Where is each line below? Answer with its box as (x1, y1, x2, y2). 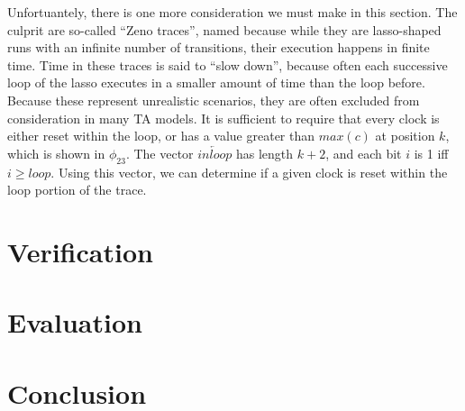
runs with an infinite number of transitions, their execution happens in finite (7, 38, 430, 57)
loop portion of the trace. (7, 180, 147, 199)
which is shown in (7, 143, 105, 162)
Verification (7, 233, 153, 269)
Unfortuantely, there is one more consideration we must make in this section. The (7, 3, 458, 21)
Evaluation (7, 304, 142, 341)
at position (375, 126, 435, 145)
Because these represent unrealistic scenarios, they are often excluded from (7, 90, 420, 109)
